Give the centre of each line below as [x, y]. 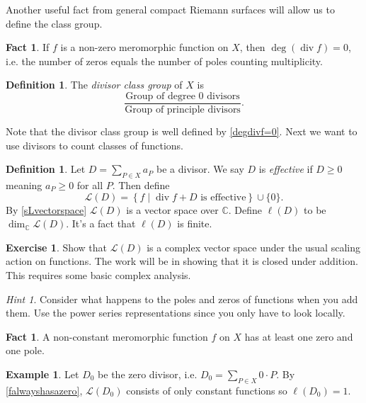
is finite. [195, 223]
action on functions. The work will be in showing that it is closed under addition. [182, 261]
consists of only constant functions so [207, 390]
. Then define [141, 185]
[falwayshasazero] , [44, 390]
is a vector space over [172, 209]
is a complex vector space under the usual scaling [253, 247]
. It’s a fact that [101, 223]
